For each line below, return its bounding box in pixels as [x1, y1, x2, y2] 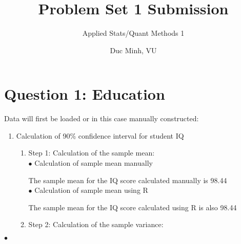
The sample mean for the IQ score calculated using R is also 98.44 [28, 202, 237, 212]
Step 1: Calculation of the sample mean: [28, 147, 155, 158]
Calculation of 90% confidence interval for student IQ [16, 130, 184, 141]
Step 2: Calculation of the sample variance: [28, 219, 164, 230]
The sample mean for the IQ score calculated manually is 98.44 [28, 174, 227, 185]
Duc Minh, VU [110, 45, 157, 55]
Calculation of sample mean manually [34, 158, 153, 168]
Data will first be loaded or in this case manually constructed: [4, 113, 199, 124]
